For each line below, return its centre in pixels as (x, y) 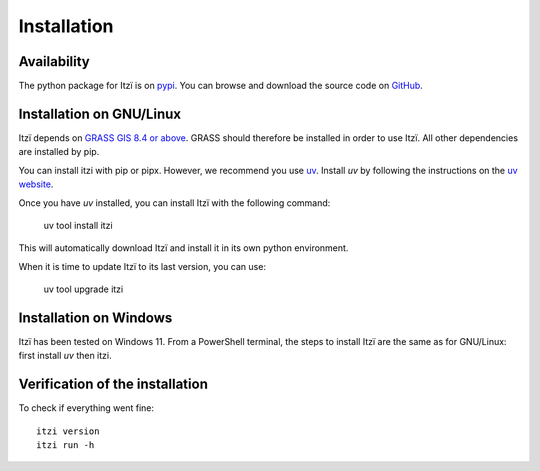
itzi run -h (65, 445)
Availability (54, 61)
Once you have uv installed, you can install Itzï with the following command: (174, 202)
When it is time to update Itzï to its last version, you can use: (142, 266)
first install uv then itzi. (65, 356)
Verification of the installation (113, 384)
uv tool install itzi (78, 225)
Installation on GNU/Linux (100, 113)
